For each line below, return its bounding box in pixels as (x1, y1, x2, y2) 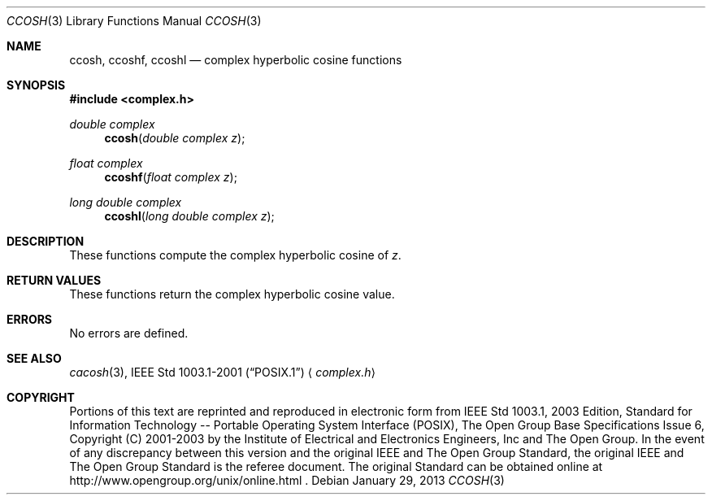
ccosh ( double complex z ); (104, 131, 245, 145)
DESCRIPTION (7, 234, 85, 248)
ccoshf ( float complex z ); (104, 170, 237, 184)
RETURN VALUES (7, 273, 102, 287)
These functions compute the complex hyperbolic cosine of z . (69, 248, 402, 262)
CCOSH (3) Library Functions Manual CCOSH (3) (7, 14, 262, 28)
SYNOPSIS (7, 78, 66, 92)
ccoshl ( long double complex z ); (104, 209, 275, 223)
